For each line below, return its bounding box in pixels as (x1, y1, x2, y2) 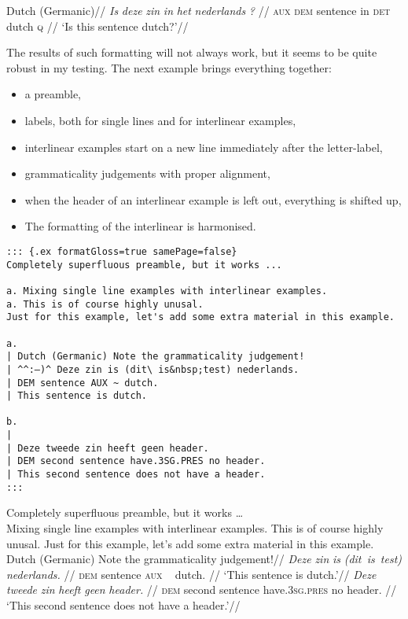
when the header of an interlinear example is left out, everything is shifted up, (24, 191, 402, 208)
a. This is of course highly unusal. (6, 298, 204, 310)
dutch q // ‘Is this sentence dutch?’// (6, 17, 189, 34)
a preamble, (24, 86, 82, 102)
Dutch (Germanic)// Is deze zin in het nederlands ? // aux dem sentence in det (6, 2, 391, 18)
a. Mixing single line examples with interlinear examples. (6, 285, 328, 297)
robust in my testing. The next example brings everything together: (6, 59, 332, 76)
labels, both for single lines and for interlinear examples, (24, 112, 296, 128)
